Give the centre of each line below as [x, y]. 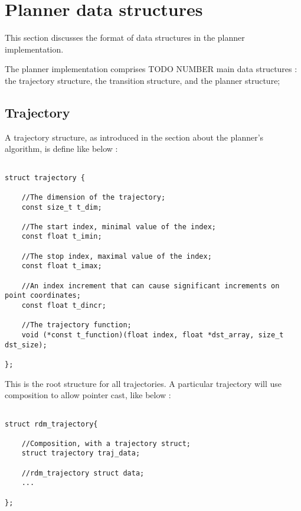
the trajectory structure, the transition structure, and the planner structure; [143, 80]
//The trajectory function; [76, 325]
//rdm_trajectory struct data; [83, 473]
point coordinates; [43, 296]
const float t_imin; [62, 237]
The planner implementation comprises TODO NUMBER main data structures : [151, 69]
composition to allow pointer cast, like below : [88, 395]
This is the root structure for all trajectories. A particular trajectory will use [143, 383]
